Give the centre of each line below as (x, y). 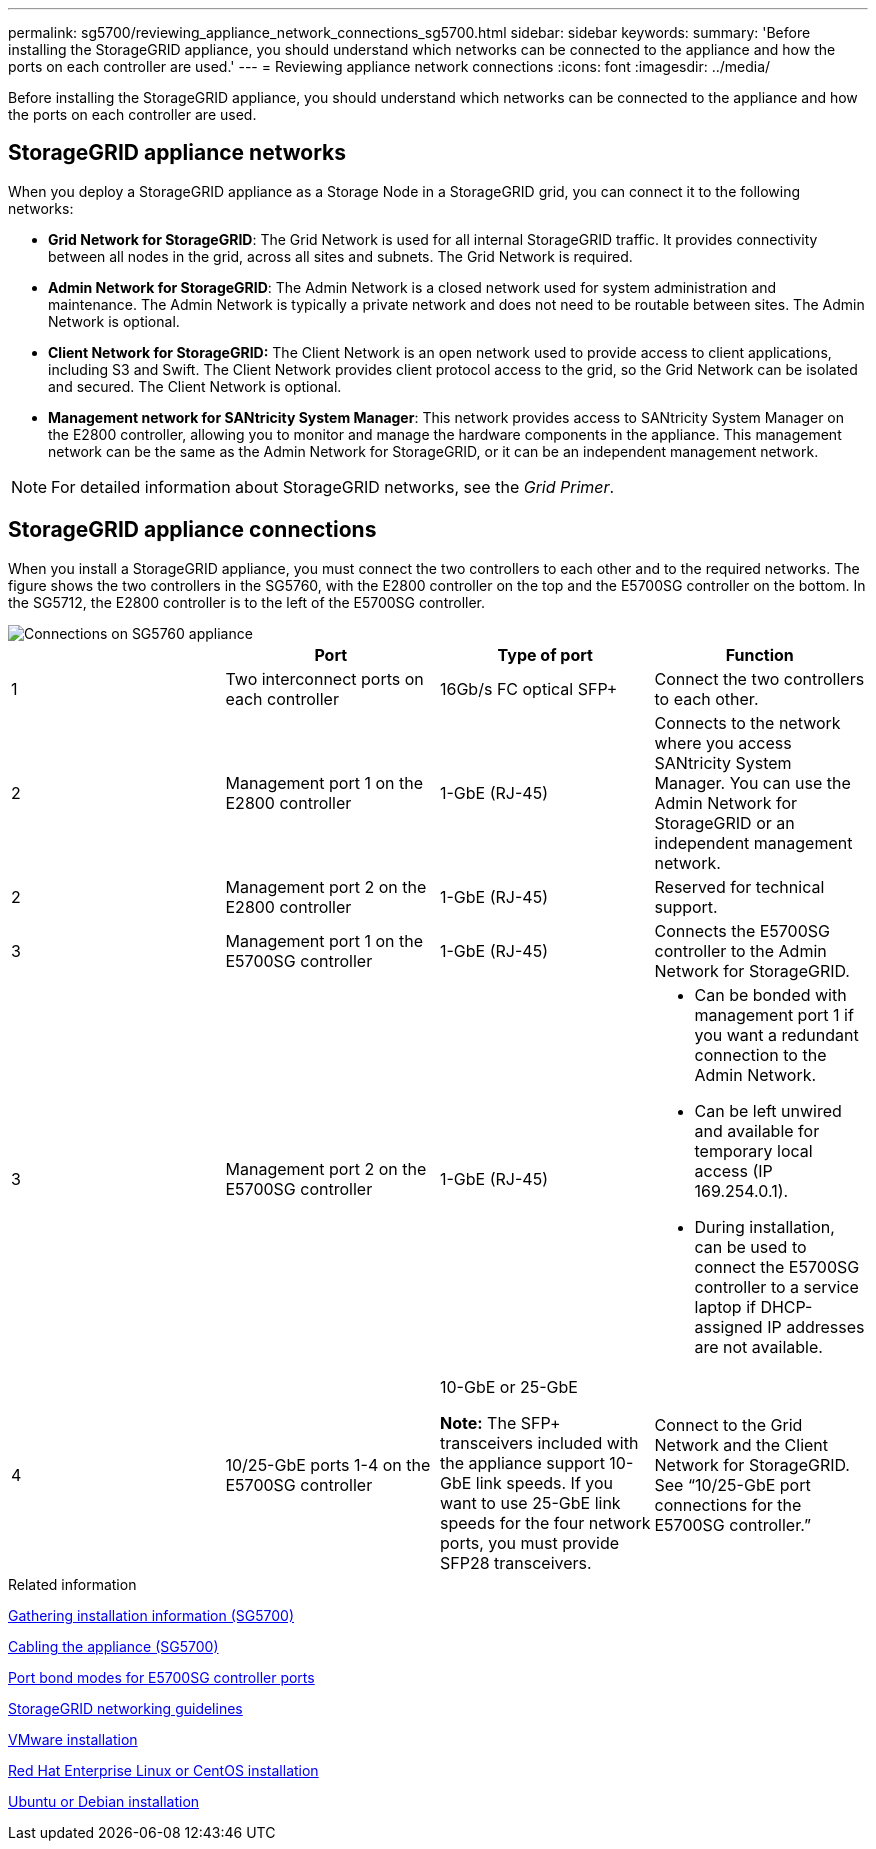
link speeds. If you (544, 1482)
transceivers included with (539, 1442)
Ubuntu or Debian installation (104, 1801)
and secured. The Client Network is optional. (195, 386)
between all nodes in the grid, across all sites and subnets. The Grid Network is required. (340, 256)
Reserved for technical (739, 886)
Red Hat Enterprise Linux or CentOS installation (163, 1770)
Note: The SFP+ (500, 1422)
